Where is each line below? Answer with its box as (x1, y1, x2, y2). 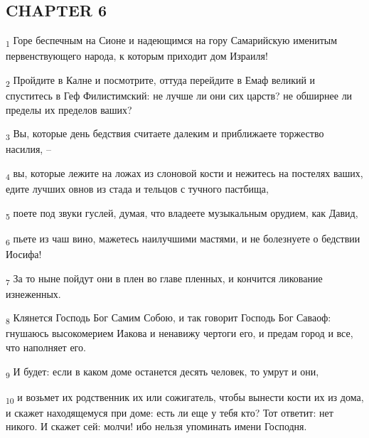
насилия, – (6, 141, 51, 156)
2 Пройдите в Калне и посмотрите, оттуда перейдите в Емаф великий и (6, 72, 316, 89)
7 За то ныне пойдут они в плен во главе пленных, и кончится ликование (6, 270, 323, 287)
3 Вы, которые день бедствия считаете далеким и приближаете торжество (6, 126, 324, 143)
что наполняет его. (6, 339, 86, 354)
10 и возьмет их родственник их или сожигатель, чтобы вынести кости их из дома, (6, 389, 364, 406)
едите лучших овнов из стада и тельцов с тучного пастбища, (6, 181, 269, 196)
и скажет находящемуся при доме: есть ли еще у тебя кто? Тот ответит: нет (6, 405, 333, 420)
